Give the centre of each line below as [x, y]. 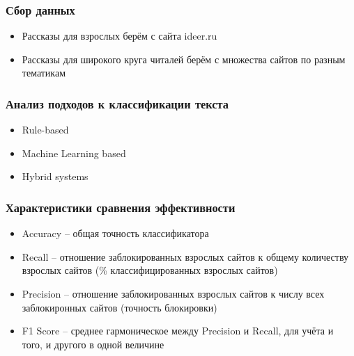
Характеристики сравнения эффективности [121, 207]
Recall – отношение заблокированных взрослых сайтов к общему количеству [185, 256]
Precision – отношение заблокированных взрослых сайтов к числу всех [173, 293]
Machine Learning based [74, 153]
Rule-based [45, 130]
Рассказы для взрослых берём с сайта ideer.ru [120, 36]
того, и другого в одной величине [93, 344]
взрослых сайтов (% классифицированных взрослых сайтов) [150, 270]
